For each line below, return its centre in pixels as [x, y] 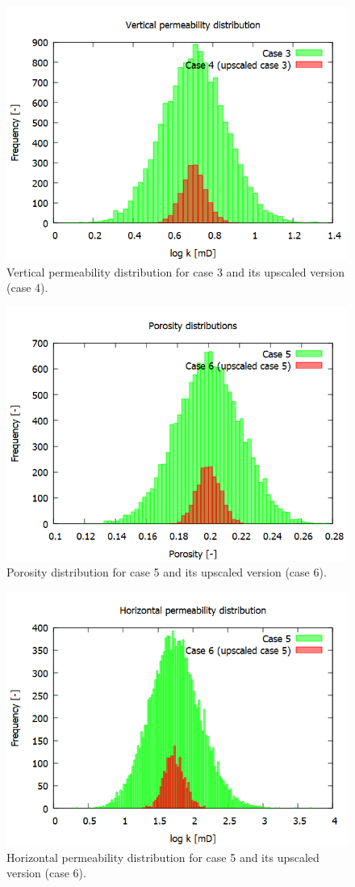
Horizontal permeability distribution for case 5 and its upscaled [163, 857]
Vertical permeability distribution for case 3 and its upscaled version [176, 271]
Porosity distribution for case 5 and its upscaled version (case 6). [167, 572]
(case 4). [27, 287]
